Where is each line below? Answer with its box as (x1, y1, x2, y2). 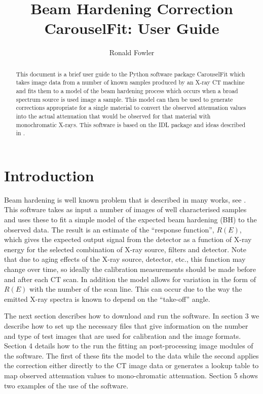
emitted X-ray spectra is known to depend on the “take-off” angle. (4, 293, 210, 304)
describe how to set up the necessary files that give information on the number (4, 321, 248, 331)
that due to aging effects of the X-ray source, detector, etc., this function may (4, 254, 246, 264)
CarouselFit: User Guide (44, 18, 219, 38)
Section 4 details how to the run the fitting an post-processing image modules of (4, 340, 253, 351)
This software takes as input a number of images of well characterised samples (4, 204, 247, 215)
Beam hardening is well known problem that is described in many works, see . (4, 194, 246, 205)
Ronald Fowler (109, 47, 155, 58)
